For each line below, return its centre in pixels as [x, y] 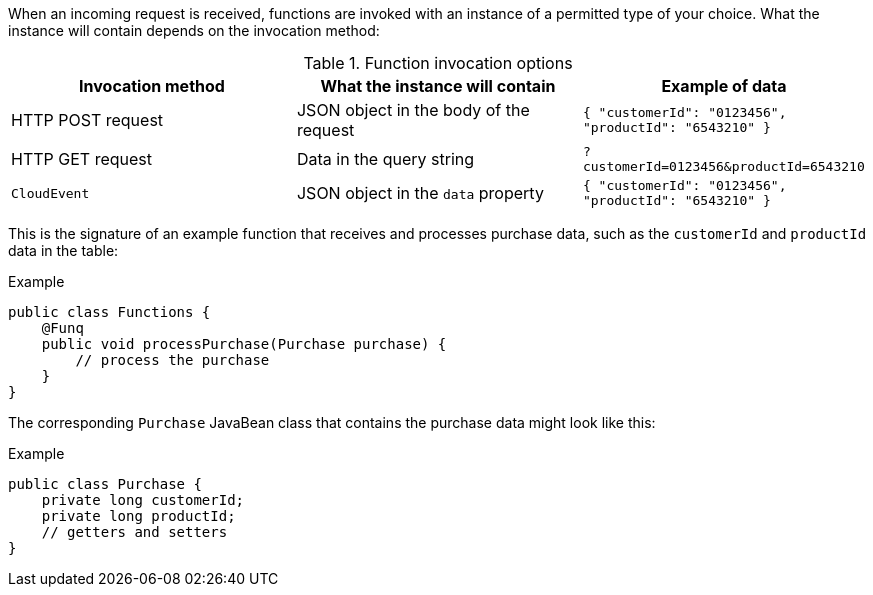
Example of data [724, 86]
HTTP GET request [81, 159]
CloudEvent [50, 193]
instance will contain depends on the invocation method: [194, 30]
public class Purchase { [105, 484]
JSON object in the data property [420, 193]
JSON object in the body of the [413, 110]
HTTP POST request [87, 120]
